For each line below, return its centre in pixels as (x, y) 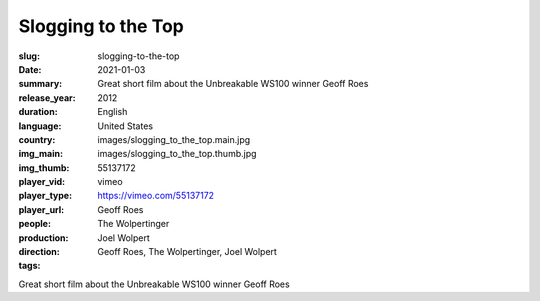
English (112, 112)
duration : (38, 112)
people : (35, 224)
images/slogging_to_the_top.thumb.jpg (177, 154)
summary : (40, 84)
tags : (29, 266)
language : (40, 126)
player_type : (45, 196)
